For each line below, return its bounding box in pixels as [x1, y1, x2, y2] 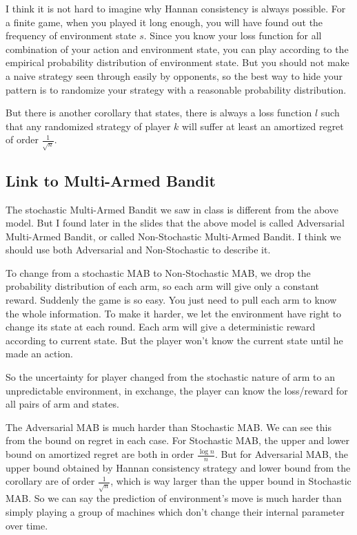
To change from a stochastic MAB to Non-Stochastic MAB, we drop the [6, 265, 311, 280]
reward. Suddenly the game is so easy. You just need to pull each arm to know [6, 293, 337, 307]
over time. [6, 518, 48, 532]
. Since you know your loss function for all [143, 28, 322, 43]
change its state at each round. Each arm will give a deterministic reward [6, 319, 316, 334]
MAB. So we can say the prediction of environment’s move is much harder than [6, 491, 342, 505]
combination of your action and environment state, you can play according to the [6, 41, 349, 56]
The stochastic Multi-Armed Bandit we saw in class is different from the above [6, 202, 338, 216]
